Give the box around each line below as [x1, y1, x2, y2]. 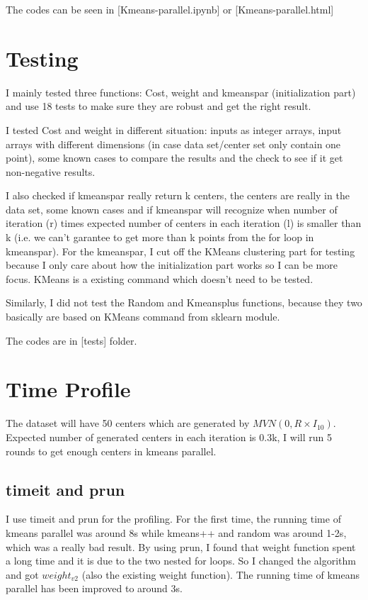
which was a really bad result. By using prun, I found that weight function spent [6, 539, 356, 554]
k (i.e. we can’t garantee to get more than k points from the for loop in [6, 230, 314, 245]
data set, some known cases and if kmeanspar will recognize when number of [6, 201, 338, 216]
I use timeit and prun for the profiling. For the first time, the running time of [6, 511, 341, 526]
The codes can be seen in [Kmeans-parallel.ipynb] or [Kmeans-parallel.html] [6, 2, 334, 16]
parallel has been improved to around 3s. [6, 581, 183, 596]
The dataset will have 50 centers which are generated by [6, 416, 250, 430]
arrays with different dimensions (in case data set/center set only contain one [6, 136, 341, 151]
